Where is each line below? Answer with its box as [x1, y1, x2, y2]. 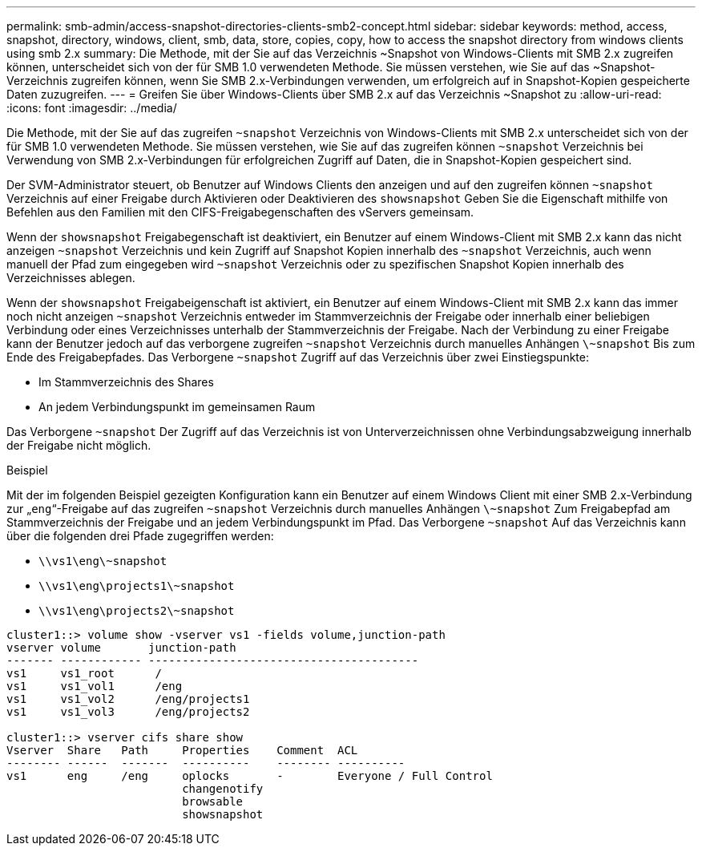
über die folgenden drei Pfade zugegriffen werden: [6, 529, 274, 543]
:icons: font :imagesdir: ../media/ [6, 101, 177, 115]
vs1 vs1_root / [6, 667, 162, 680]
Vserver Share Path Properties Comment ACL [6, 744, 358, 757]
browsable [182, 795, 244, 808]
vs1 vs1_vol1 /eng [6, 680, 183, 693]
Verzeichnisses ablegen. [6, 271, 135, 285]
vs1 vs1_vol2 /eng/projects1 [6, 693, 250, 705]
